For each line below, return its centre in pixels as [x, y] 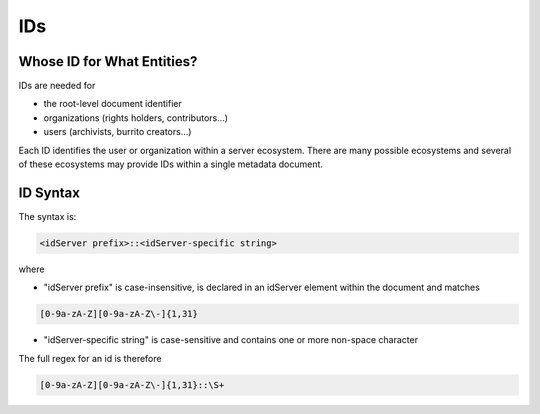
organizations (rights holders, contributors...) [136, 117]
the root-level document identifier [112, 104]
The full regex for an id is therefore [90, 358]
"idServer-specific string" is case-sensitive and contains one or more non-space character [231, 340]
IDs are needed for [57, 86]
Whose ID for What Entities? [108, 61]
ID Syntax [49, 192]
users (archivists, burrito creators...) [117, 132]
